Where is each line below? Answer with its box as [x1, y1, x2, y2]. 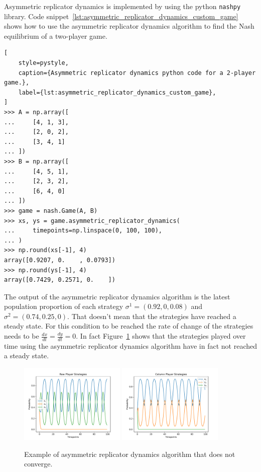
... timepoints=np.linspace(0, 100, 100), [4, 227, 162, 234]
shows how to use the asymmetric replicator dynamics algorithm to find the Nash [4, 21, 254, 31]
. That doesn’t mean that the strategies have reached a [67, 310, 236, 321]
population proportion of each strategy [4, 301, 123, 311]
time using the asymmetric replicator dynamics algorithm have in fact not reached [4, 340, 257, 351]
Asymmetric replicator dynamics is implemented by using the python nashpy [4, 1, 241, 11]
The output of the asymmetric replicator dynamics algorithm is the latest [4, 291, 230, 301]
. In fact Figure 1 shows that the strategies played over [76, 331, 246, 341]
